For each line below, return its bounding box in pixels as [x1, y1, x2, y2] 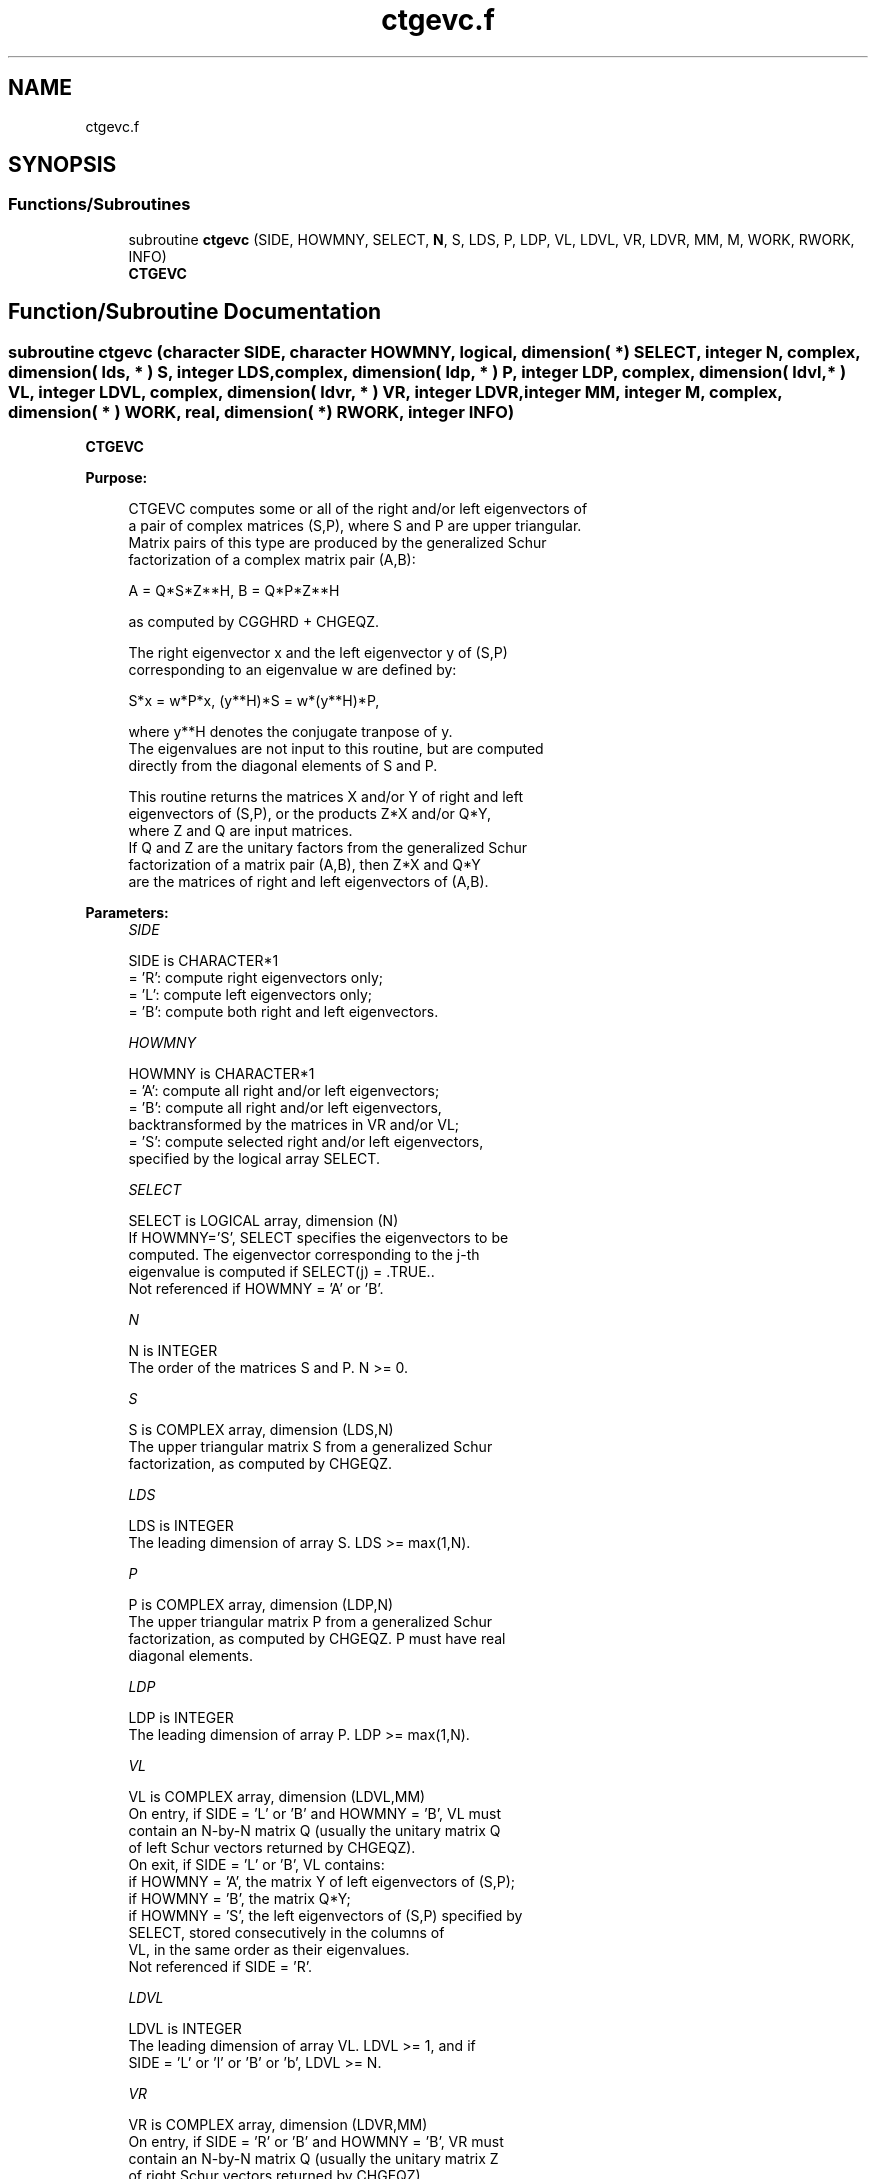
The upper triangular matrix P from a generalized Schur [128, 1613, 493, 1631]
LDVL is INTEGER [128, 2020, 242, 2038]
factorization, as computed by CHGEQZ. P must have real [128, 1630, 506, 1648]
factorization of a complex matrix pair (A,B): [128, 551, 416, 569]
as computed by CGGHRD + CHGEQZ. [128, 613, 380, 631]
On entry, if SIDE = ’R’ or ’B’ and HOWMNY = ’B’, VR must [128, 2133, 504, 2151]
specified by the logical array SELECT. [128, 1150, 380, 1168]
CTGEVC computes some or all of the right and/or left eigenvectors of [128, 500, 588, 518]
